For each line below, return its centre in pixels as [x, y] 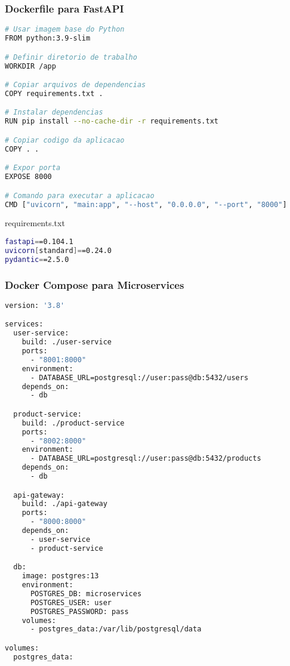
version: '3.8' [35, 305]
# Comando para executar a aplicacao [80, 195]
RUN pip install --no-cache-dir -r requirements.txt [112, 121]
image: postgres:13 [60, 576]
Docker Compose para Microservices [95, 284]
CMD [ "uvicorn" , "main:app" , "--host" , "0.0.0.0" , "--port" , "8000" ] [146, 204]
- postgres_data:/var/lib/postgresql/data [116, 629]
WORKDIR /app [30, 66]
